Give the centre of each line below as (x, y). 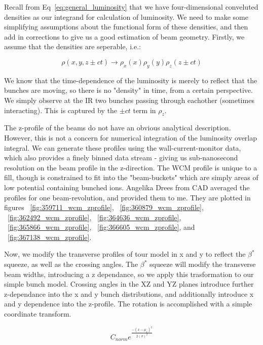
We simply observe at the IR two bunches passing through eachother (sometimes (129, 100)
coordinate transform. (38, 314)
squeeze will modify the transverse (203, 264)
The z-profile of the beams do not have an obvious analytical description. (118, 128)
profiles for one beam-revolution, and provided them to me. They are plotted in (127, 197)
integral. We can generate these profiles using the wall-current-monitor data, (123, 147)
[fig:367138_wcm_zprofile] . (50, 237)
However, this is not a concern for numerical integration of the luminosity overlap (131, 137)
